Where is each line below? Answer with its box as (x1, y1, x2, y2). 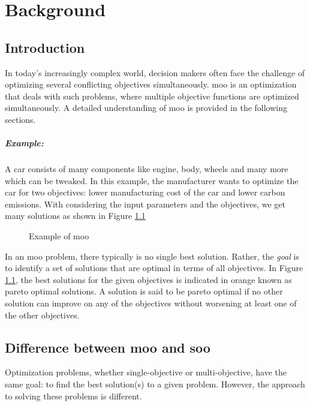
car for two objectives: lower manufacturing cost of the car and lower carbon (5, 186, 285, 199)
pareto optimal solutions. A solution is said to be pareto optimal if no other (5, 285, 283, 297)
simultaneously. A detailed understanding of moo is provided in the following (5, 101, 288, 114)
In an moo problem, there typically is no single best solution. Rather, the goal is (5, 249, 300, 262)
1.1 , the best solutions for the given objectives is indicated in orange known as (5, 273, 292, 285)
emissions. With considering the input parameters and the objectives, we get (5, 197, 286, 210)
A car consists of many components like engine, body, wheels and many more (5, 163, 288, 175)
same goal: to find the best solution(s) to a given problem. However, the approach (5, 378, 305, 390)
